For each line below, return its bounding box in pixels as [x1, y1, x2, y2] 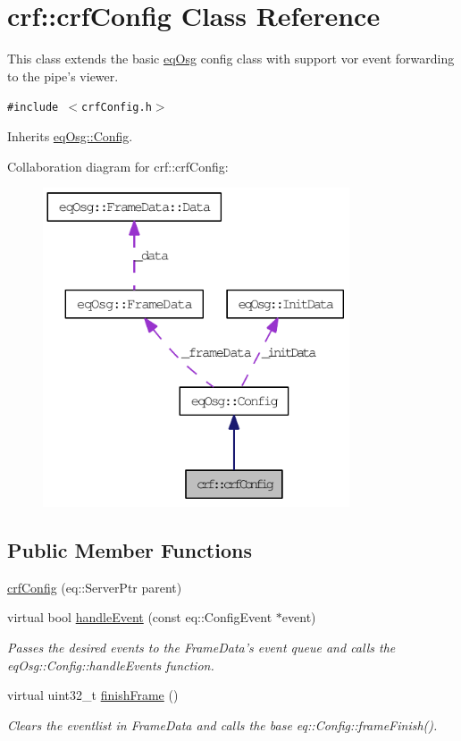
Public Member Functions [7, 535, 252, 563]
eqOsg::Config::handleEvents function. [7, 655, 214, 674]
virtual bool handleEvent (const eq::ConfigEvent [7, 608, 272, 627]
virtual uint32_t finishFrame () [7, 686, 179, 704]
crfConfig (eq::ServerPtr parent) [7, 577, 182, 596]
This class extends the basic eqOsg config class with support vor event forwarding [7, 49, 455, 68]
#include [7, 101, 59, 114]
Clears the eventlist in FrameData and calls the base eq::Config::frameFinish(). [7, 715, 438, 734]
